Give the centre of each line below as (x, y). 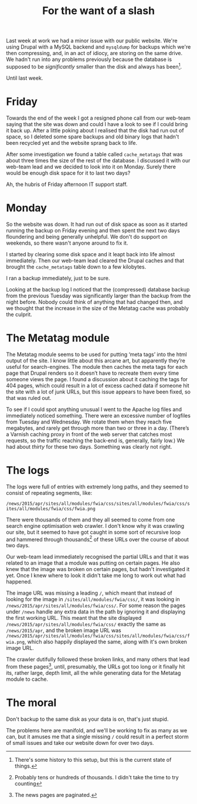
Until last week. (25, 78)
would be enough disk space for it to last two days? (68, 173)
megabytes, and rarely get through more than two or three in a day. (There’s (98, 428)
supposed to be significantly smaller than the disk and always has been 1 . (94, 66)
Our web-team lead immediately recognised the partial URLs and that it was (98, 557)
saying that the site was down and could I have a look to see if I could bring (97, 124)
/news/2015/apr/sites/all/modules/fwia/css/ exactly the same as (86, 624)
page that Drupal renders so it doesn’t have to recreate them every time (93, 373)
